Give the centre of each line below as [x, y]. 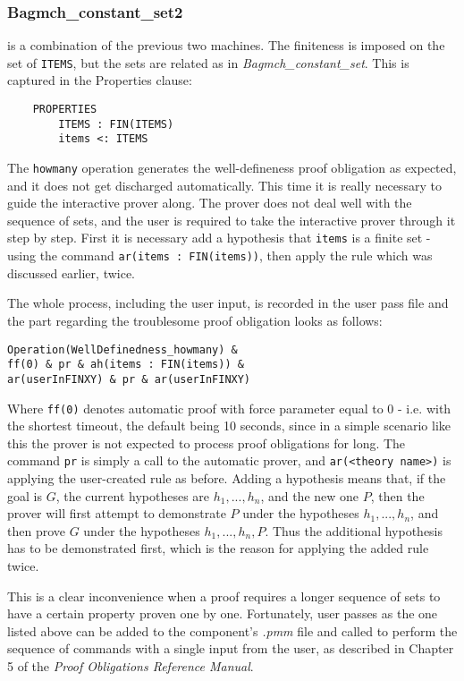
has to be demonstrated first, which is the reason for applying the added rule [218, 548]
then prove [36, 530]
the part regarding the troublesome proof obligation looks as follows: [195, 320]
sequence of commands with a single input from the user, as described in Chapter [231, 648]
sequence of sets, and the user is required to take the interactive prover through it [232, 220]
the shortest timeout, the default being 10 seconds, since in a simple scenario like [229, 426]
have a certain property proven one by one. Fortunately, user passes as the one [223, 613]
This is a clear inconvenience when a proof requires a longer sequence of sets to [224, 596]
